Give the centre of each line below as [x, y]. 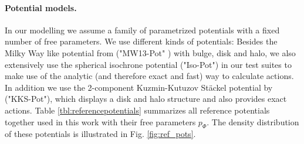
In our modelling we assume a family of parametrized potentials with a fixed [142, 30]
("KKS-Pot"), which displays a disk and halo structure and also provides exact [146, 99]
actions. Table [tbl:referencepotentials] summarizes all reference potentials [137, 110]
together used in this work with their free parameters [100, 121]
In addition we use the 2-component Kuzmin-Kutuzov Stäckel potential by [139, 87]
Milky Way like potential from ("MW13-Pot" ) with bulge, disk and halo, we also [150, 52]
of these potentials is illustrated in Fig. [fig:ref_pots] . [100, 134]
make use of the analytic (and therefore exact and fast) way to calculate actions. [149, 76]
